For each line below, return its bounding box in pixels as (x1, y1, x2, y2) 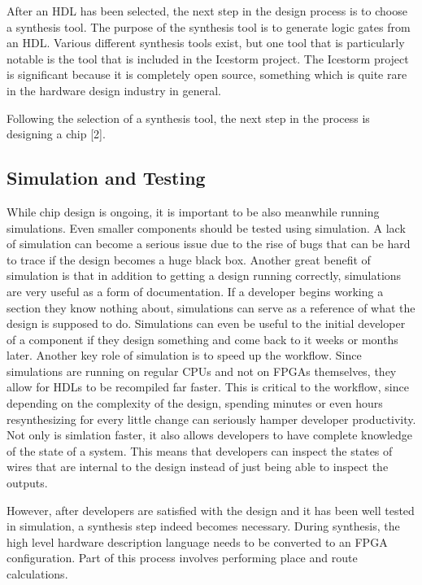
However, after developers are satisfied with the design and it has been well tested (7, 501, 415, 518)
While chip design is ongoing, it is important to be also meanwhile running (7, 203, 380, 220)
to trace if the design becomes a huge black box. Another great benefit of (7, 251, 371, 268)
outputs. (7, 474, 48, 491)
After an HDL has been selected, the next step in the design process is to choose (7, 2, 407, 19)
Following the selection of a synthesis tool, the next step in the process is (7, 109, 370, 126)
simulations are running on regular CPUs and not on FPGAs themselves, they (7, 362, 397, 379)
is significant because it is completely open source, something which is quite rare (7, 66, 407, 83)
